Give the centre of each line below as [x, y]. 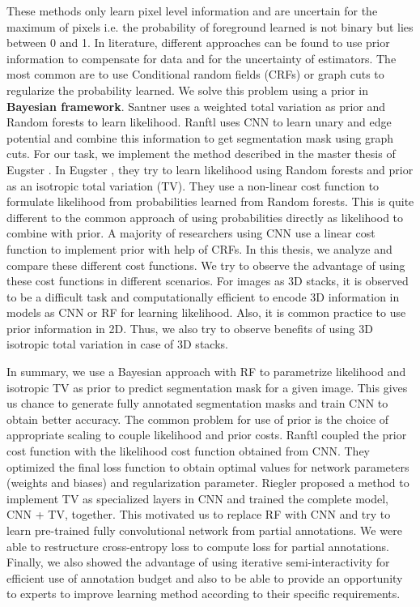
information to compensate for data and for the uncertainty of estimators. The [202, 58]
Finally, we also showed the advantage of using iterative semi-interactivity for [198, 562]
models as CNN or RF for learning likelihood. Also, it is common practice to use [206, 312]
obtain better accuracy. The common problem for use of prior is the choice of [198, 419]
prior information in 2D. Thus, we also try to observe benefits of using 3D [190, 328]
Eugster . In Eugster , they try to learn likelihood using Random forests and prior [210, 169]
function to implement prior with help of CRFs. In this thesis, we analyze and [199, 248]
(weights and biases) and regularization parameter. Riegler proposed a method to [208, 483]
